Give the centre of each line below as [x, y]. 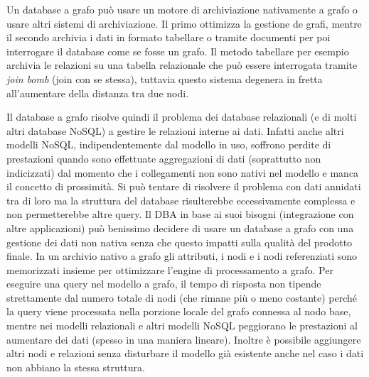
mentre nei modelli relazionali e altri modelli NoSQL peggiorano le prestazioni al [182, 326]
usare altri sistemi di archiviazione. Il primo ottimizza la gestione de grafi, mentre [184, 23]
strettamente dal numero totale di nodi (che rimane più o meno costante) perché [182, 297]
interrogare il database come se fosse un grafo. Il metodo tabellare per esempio [178, 51]
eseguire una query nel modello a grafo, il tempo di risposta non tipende [164, 284]
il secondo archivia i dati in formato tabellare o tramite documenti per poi [169, 37]
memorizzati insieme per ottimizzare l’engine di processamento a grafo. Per [170, 269]
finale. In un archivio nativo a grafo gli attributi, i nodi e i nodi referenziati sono [182, 256]
